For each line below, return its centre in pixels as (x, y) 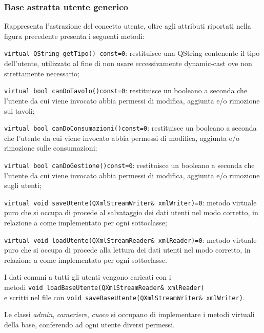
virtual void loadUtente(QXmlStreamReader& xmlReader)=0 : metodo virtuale (130, 240)
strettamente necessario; (42, 73)
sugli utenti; (23, 185)
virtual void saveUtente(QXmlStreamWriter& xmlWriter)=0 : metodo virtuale (130, 202)
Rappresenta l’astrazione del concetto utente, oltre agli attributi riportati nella (128, 26)
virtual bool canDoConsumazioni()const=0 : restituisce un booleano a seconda (130, 128)
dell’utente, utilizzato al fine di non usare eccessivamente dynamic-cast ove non (128, 63)
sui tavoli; (19, 110)
